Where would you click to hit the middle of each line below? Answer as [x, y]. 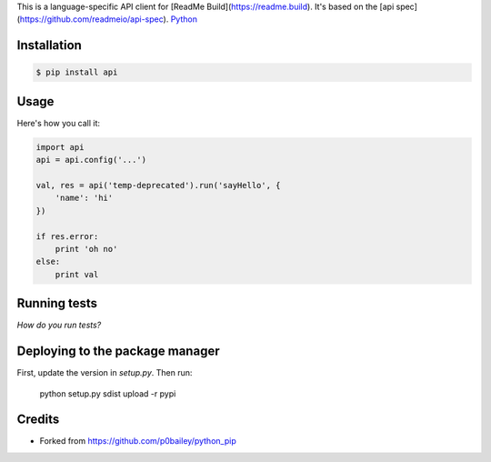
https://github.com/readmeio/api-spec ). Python [108, 19]
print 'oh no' [86, 249]
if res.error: [67, 236]
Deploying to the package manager [118, 352]
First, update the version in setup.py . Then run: [105, 373]
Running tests [57, 303]
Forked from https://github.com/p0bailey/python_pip [138, 441]
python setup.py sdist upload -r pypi [108, 393]
